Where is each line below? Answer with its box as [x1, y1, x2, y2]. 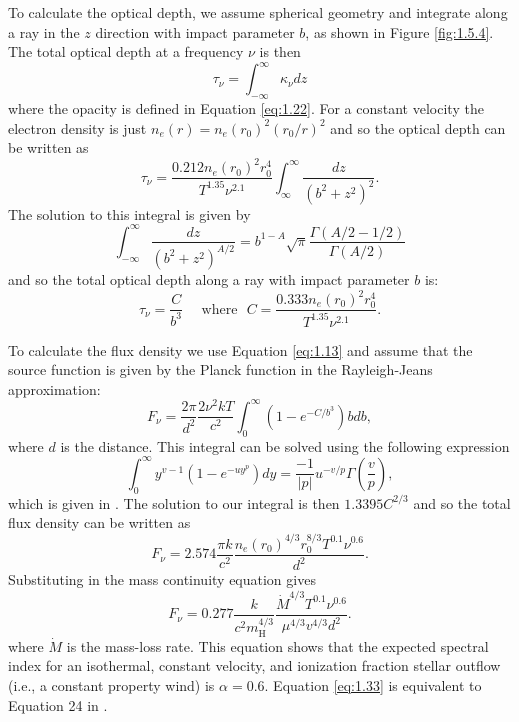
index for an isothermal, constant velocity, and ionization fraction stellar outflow [8, 655, 501, 676]
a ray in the [8, 21, 80, 42]
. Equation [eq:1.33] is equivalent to [264, 675, 482, 695]
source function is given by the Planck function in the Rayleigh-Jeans [8, 359, 433, 380]
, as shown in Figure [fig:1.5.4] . [305, 21, 494, 42]
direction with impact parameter [95, 21, 295, 42]
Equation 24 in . [8, 694, 108, 715]
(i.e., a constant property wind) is [8, 675, 215, 695]
